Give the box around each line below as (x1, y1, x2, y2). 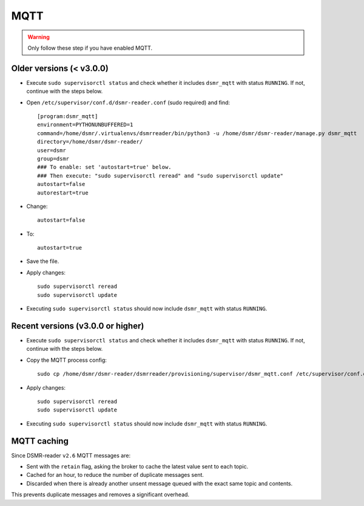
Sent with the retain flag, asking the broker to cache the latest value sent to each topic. (26, 462, 249, 470)
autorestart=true (37, 189, 89, 196)
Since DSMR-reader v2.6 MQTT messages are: (11, 451, 130, 459)
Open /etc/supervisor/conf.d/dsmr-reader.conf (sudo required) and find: (26, 99, 231, 106)
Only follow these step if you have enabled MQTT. (27, 44, 153, 52)
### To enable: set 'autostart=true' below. (37, 164, 172, 171)
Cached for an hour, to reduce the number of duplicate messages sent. (26, 471, 204, 479)
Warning (27, 33, 50, 41)
